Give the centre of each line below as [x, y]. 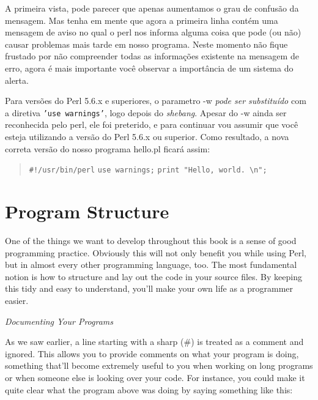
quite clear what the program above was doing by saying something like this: [149, 389]
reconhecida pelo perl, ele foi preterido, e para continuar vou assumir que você [152, 124]
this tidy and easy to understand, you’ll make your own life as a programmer [149, 288]
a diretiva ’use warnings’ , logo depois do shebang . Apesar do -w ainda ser [146, 112]
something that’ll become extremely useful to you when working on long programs [159, 365]
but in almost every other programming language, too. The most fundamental [151, 265]
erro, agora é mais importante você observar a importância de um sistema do [149, 68]
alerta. [17, 80]
